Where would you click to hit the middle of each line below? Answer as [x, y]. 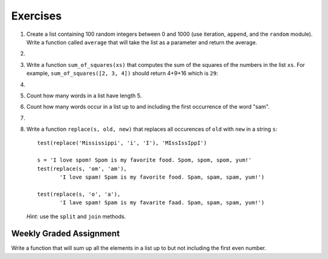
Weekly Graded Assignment [66, 234]
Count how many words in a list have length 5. [84, 95]
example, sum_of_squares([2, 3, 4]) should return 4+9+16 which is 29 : [122, 74]
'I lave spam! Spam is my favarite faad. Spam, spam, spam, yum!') [162, 203]
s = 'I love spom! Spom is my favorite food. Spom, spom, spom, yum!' [145, 160]
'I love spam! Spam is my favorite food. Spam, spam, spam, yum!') [162, 177]
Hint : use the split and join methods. [76, 216]
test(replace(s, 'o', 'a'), [79, 194]
